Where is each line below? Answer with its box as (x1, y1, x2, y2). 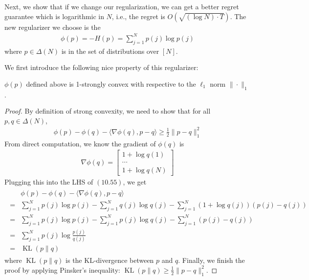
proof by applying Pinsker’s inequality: (4, 264, 120, 275)
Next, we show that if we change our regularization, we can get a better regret (4, 1, 239, 11)
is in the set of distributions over (61, 46, 159, 56)
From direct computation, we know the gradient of (4, 138, 156, 148)
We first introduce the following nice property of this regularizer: (4, 62, 199, 72)
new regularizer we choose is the (4, 22, 101, 32)
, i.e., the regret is (111, 11, 165, 21)
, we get (123, 177, 147, 187)
